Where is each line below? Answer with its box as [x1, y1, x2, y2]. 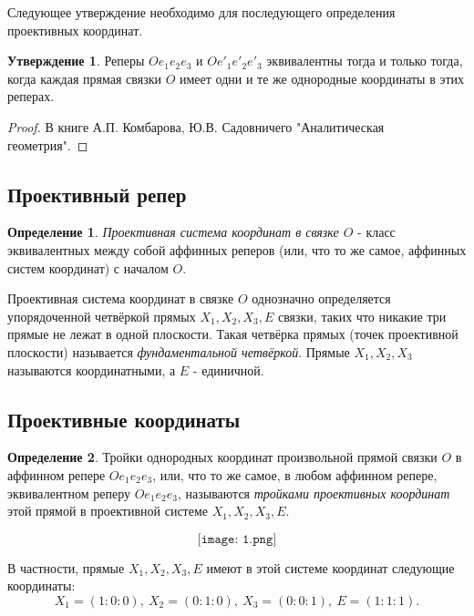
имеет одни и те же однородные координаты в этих [179, 68, 465, 87]
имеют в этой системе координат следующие [206, 558, 455, 577]
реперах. [7, 87, 55, 106]
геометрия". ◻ [7, 135, 88, 154]
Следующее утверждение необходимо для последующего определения [7, 3, 396, 21]
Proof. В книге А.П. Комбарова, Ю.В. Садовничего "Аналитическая [7, 117, 385, 136]
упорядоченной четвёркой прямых [7, 306, 196, 325]
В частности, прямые [7, 558, 125, 577]
